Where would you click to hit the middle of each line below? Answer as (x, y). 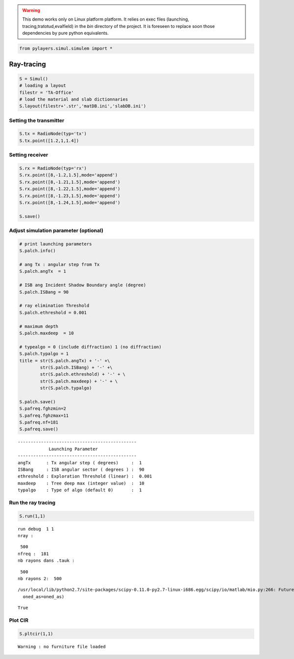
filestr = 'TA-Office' (47, 92)
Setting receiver (29, 155)
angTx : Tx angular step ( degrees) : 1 (80, 463)
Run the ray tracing (32, 503)
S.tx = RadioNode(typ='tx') (53, 134)
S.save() (30, 216)
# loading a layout (43, 86)
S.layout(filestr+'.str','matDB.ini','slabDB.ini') (83, 106)
